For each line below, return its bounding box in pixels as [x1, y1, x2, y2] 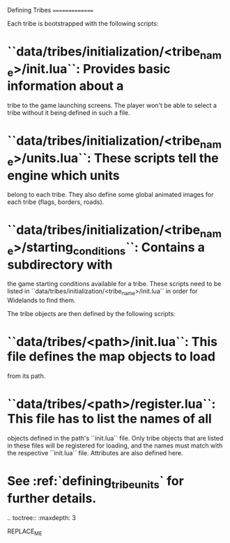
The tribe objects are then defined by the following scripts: [7, 310, 176, 318]
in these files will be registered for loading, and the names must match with [7, 441, 223, 450]
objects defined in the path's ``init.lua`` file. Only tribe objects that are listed [7, 434, 224, 443]
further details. [7, 490, 97, 506]
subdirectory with [7, 257, 113, 272]
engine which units [7, 167, 120, 183]
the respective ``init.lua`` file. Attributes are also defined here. [7, 449, 183, 457]
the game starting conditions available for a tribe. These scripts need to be [7, 280, 222, 288]
